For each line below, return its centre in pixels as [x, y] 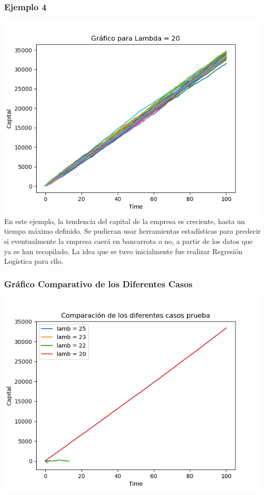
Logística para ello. [34, 261]
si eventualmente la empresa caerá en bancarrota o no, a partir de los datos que [128, 241]
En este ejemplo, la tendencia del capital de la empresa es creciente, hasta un [125, 221]
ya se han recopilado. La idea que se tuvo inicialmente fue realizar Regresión [123, 251]
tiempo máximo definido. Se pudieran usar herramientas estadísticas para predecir [132, 231]
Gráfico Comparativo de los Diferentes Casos [98, 283]
